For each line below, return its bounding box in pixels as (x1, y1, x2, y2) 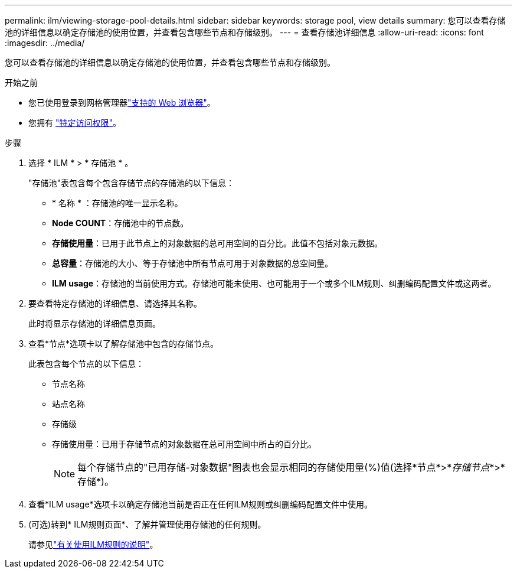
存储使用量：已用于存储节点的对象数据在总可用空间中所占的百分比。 (52, 439, 316, 449)
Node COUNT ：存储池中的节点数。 (52, 218, 189, 228)
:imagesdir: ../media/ (5, 38, 85, 48)
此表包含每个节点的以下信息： (28, 359, 144, 369)
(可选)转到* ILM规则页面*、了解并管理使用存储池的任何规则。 (28, 519, 266, 529)
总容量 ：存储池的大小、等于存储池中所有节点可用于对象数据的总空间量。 (52, 258, 333, 268)
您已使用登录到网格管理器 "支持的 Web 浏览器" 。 (28, 97, 215, 108)
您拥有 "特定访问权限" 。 (28, 118, 121, 128)
